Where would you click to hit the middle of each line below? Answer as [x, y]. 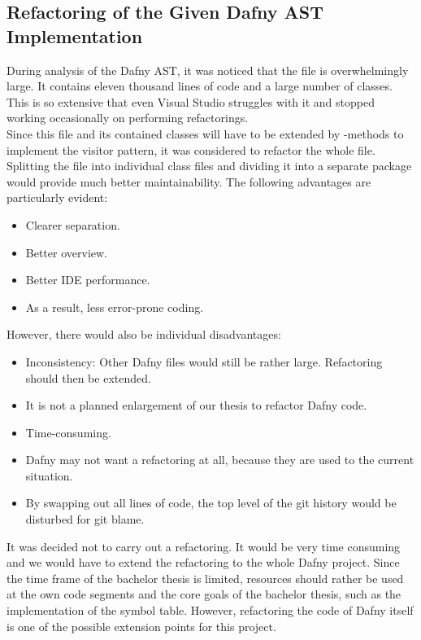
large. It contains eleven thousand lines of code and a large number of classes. [200, 86]
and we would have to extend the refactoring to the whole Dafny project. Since [203, 562]
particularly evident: [57, 197]
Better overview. [66, 252]
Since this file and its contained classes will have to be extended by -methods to [205, 133]
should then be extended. [88, 377]
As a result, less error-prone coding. [115, 307]
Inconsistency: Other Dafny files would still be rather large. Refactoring [204, 361]
